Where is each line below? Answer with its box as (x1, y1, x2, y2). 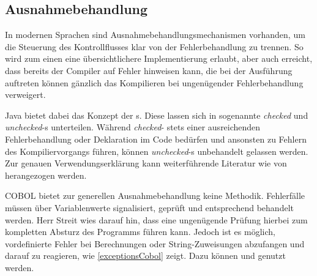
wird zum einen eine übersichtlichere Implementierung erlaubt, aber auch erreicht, (5, 52, 313, 65)
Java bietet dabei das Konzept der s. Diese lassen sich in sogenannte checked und (5, 108, 308, 121)
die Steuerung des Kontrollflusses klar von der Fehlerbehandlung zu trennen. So (5, 40, 304, 53)
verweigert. (5, 88, 46, 101)
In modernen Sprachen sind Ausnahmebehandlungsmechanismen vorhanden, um (5, 28, 305, 41)
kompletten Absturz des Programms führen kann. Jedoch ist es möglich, (5, 225, 275, 238)
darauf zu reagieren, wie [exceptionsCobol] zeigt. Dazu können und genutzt (5, 249, 286, 262)
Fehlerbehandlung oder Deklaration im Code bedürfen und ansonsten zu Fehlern (5, 132, 307, 145)
